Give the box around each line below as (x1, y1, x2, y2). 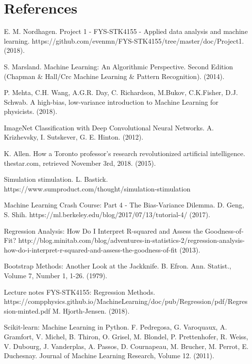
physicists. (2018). (4, 106, 57, 116)
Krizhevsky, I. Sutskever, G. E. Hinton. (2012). (4, 132, 144, 142)
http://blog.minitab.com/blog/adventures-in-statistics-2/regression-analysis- (18, 235, 245, 245)
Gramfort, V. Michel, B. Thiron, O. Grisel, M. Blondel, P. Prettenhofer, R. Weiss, (4, 331, 248, 341)
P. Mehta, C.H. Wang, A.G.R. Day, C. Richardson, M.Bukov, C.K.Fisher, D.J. (4, 87, 238, 97)
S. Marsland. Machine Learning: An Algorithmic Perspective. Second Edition (4, 61, 233, 71)
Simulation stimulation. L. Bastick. (4, 174, 108, 184)
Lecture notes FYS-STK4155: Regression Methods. (4, 286, 155, 297)
